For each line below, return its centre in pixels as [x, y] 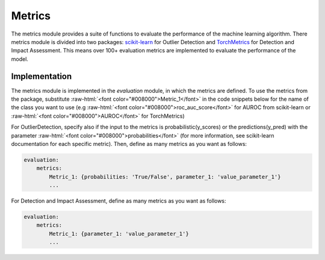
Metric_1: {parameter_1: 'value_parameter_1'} [119, 233]
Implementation [42, 76]
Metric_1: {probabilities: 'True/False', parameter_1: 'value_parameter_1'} [165, 177]
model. [20, 59]
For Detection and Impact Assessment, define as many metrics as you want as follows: [119, 201]
